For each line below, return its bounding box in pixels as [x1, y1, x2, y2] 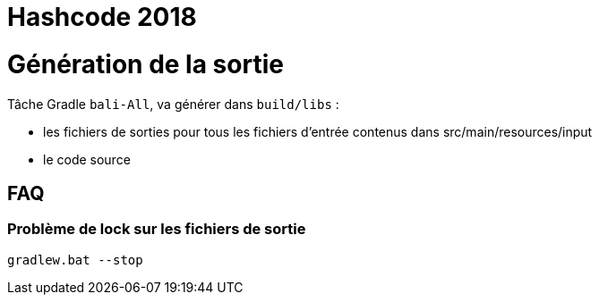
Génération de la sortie [7, 48, 284, 80]
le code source [43, 151, 131, 167]
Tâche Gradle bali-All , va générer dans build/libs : [7, 96, 339, 112]
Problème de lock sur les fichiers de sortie [7, 220, 306, 239]
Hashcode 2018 [7, 2, 197, 32]
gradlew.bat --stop [7, 252, 143, 267]
